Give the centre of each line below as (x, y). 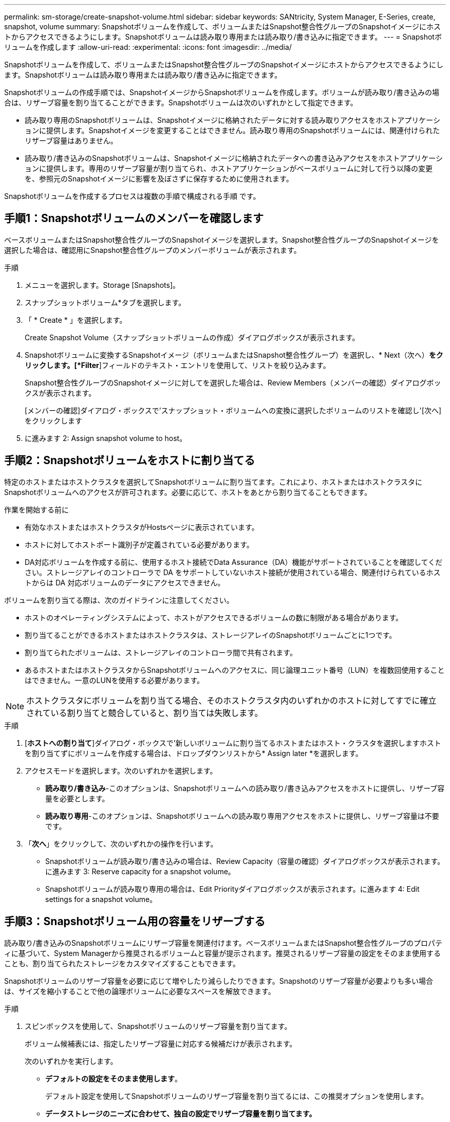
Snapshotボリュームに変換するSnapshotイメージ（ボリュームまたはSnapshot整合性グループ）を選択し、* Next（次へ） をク (234, 355)
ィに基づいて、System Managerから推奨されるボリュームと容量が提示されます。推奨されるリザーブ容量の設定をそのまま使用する (222, 953)
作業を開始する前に (36, 509)
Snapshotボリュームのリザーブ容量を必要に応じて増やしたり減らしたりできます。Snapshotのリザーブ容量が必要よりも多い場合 (219, 981)
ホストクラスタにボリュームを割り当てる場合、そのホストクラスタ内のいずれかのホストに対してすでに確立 (231, 700)
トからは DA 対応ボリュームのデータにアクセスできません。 (125, 582)
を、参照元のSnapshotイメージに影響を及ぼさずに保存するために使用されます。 (159, 179)
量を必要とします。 (77, 798)
